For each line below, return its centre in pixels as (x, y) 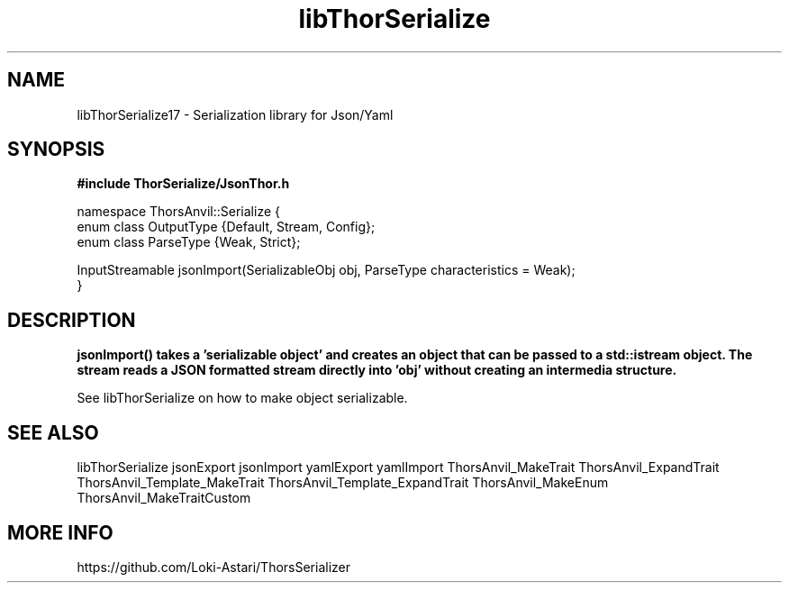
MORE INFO (60, 532)
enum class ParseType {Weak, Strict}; (189, 242)
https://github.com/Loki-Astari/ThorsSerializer (214, 567)
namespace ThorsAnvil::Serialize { (178, 212)
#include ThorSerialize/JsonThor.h (183, 184)
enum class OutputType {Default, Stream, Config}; (226, 227)
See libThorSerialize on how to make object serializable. (242, 398)
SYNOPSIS (56, 150)
